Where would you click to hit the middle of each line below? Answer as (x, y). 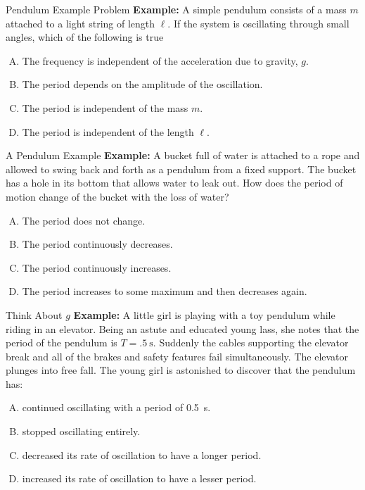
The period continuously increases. (97, 267)
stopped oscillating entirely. (81, 431)
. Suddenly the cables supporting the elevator (251, 343)
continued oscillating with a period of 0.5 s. (116, 407)
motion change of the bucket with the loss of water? (117, 196)
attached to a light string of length (81, 23)
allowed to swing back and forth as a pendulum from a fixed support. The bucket (181, 169)
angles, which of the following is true (85, 37)
